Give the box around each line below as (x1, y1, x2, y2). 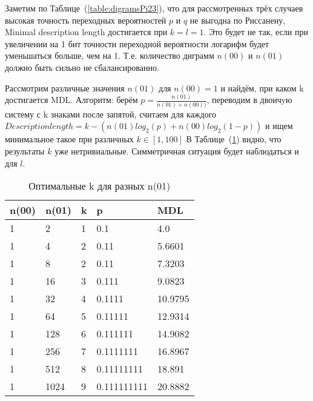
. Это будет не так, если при (203, 25, 308, 38)
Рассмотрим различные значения (5, 81, 125, 94)
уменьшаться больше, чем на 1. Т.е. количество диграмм (5, 49, 214, 62)
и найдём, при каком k (220, 81, 304, 94)
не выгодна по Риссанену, (189, 13, 286, 26)
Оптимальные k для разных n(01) (28, 179, 171, 193)
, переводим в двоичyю (206, 93, 292, 106)
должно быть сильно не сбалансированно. (5, 61, 159, 73)
